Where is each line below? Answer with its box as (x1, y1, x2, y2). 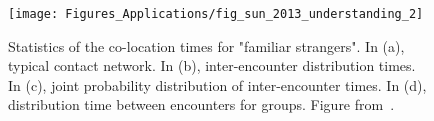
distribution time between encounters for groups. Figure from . (8, 94, 395, 115)
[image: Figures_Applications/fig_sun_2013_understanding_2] (8, 7, 424, 21)
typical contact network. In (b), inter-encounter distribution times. (8, 55, 416, 76)
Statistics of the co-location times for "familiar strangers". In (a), (8, 35, 405, 56)
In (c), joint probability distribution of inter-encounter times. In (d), (8, 74, 427, 95)
